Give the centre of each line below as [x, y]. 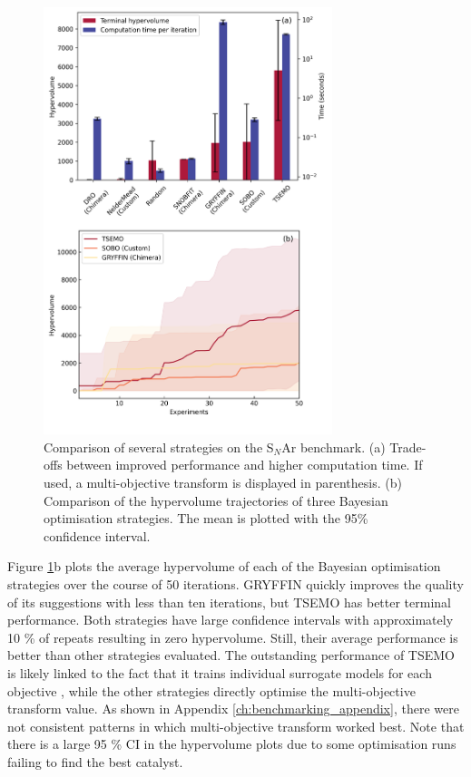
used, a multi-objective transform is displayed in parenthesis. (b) [223, 483]
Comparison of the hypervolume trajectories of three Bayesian [216, 500]
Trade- [408, 447]
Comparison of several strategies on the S [159, 447]
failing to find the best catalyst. [95, 761]
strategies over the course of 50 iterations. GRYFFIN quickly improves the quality [235, 583]
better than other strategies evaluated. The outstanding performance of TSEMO [231, 655]
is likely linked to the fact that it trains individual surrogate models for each [220, 672]
